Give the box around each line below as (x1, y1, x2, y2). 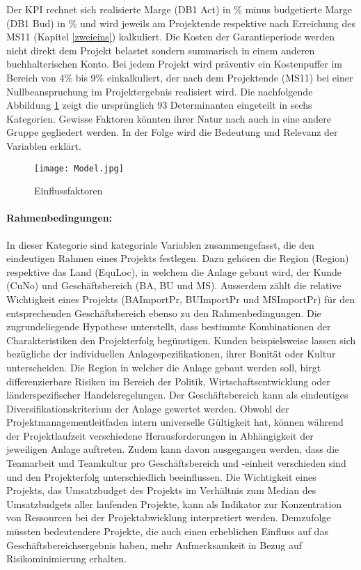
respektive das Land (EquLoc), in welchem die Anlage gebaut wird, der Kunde (6, 264, 342, 279)
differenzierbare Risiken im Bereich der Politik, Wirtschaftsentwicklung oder (6, 373, 330, 388)
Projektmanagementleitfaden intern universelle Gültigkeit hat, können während (6, 415, 344, 429)
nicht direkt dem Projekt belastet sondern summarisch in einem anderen (6, 43, 315, 57)
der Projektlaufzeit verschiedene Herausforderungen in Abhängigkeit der (6, 428, 314, 442)
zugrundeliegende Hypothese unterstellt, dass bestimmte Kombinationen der (6, 319, 331, 334)
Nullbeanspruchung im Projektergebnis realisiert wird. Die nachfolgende (6, 84, 313, 98)
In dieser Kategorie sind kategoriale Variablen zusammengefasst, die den (6, 237, 314, 252)
